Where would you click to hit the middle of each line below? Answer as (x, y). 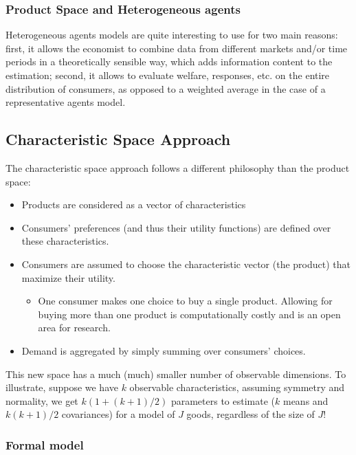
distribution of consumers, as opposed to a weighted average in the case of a (166, 88)
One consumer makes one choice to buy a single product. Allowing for (185, 301)
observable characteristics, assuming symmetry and (237, 387)
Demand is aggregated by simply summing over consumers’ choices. (164, 350)
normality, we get (42, 400)
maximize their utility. (68, 277)
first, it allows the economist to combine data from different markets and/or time (177, 48)
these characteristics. (65, 241)
